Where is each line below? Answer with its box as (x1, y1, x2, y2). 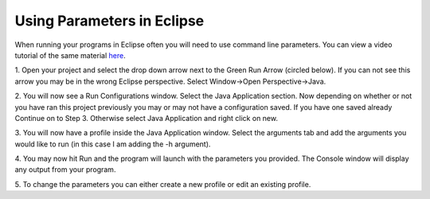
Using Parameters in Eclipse (14, 12, 205, 29)
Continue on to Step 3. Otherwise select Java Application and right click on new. (14, 113, 279, 123)
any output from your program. (14, 165, 116, 174)
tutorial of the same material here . (14, 50, 127, 60)
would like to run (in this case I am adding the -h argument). (14, 139, 211, 149)
